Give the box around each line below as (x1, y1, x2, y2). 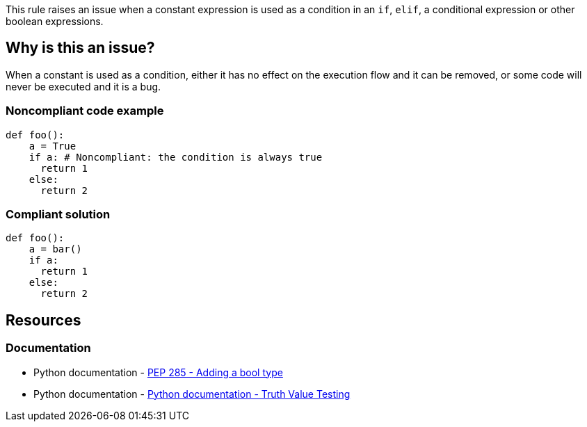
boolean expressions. (6, 15, 104, 27)
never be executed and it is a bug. (6, 80, 161, 92)
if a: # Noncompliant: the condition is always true (29, 151, 323, 163)
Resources (6, 311, 81, 329)
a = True (29, 140, 77, 152)
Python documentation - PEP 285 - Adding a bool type (33, 366, 283, 378)
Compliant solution (6, 207, 111, 221)
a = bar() (29, 243, 82, 255)
